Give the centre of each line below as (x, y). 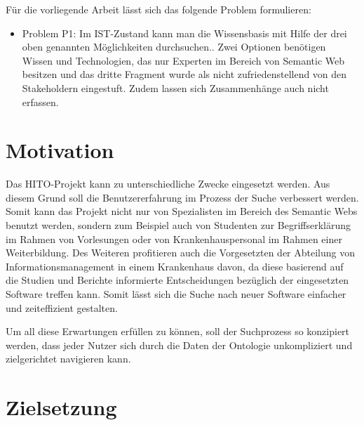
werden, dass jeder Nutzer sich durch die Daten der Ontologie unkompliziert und (179, 345)
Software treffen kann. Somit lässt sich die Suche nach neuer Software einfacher (176, 294)
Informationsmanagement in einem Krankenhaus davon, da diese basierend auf (175, 266)
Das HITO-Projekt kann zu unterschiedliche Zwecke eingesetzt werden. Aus (168, 184)
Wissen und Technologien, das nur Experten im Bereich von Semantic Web (183, 60)
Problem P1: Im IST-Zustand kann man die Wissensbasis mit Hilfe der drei (184, 33)
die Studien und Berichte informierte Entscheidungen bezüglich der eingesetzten (177, 280)
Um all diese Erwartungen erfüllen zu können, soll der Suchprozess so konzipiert (178, 331)
